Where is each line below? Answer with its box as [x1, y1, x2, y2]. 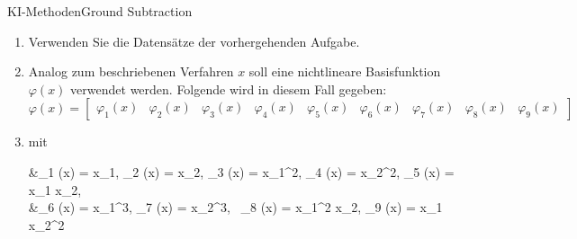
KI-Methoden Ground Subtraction [7, 2, 193, 20]
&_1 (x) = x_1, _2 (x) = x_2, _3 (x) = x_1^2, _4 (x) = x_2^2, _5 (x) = [28, 162, 455, 181]
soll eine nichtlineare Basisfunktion [248, 62, 441, 81]
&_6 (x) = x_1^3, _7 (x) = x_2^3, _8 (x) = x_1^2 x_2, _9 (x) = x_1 [28, 198, 443, 217]
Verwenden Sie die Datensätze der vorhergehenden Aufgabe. [28, 31, 360, 50]
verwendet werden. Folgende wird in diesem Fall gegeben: [70, 79, 387, 98]
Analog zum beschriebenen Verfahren [28, 62, 234, 81]
